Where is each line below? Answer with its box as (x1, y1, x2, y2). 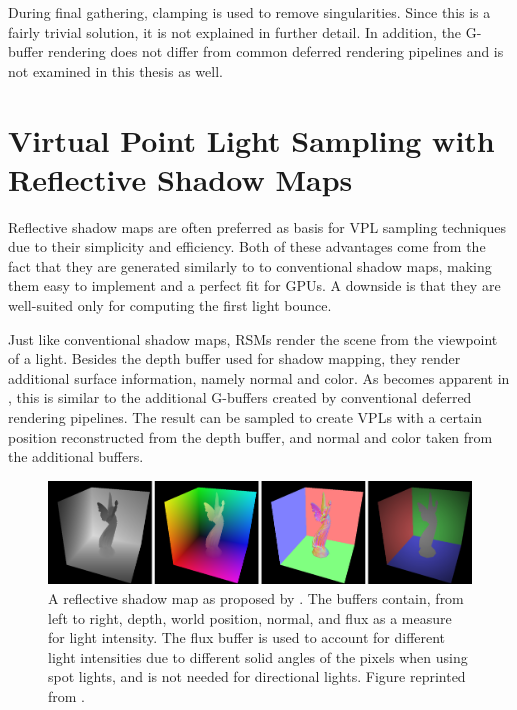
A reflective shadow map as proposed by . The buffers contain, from (48, 588, 464, 609)
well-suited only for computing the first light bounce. (8, 295, 332, 316)
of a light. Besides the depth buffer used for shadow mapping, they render (8, 348, 461, 369)
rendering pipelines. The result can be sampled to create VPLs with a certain (8, 407, 483, 428)
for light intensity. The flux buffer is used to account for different (48, 627, 446, 648)
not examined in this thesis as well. (8, 60, 223, 81)
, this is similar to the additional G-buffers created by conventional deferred (8, 387, 472, 408)
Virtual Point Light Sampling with (8, 119, 495, 160)
